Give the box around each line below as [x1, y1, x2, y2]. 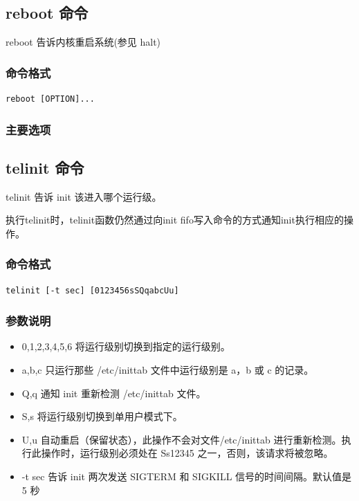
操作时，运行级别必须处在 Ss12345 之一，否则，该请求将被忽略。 [41, 446, 333, 460]
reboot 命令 [6, 2, 89, 24]
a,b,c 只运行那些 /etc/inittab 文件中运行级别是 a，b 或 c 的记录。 [21, 363, 314, 377]
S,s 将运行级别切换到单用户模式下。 [21, 409, 183, 423]
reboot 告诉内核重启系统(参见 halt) [6, 35, 161, 49]
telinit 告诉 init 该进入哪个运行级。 [6, 189, 162, 203]
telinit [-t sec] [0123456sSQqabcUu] [6, 285, 179, 295]
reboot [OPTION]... [6, 94, 95, 104]
